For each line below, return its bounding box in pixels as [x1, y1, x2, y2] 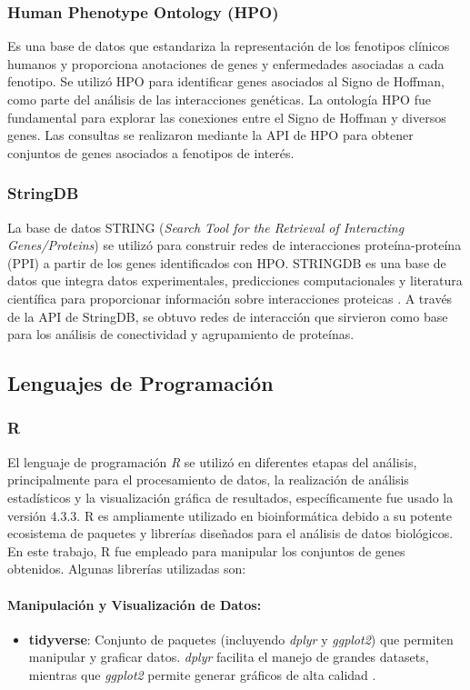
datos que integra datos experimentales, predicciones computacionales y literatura [7, 271, 463, 290]
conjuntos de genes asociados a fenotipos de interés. [7, 143, 295, 162]
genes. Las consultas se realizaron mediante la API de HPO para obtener [7, 125, 414, 145]
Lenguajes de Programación [7, 369, 274, 397]
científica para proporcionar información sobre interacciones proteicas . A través [7, 288, 453, 307]
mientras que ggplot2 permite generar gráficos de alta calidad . [28, 665, 376, 684]
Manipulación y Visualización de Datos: [7, 595, 262, 614]
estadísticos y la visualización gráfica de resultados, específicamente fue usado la [7, 487, 454, 506]
